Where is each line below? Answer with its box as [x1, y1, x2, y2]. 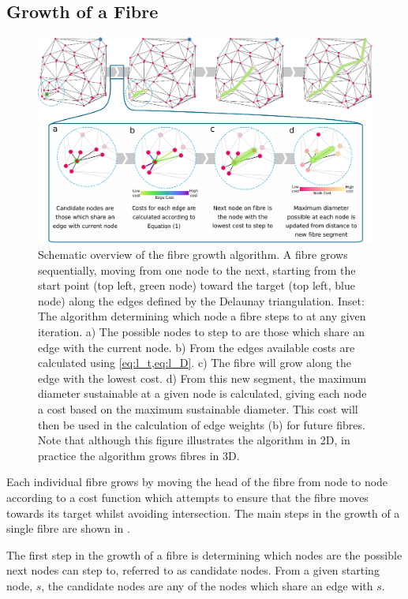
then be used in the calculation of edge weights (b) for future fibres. [38, 416, 365, 432]
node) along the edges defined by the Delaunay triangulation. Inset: [38, 292, 365, 309]
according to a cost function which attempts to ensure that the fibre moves [6, 489, 369, 505]
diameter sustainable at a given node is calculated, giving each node [38, 385, 367, 402]
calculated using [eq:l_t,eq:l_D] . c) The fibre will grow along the [38, 354, 352, 371]
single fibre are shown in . [6, 520, 130, 537]
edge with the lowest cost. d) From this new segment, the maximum [38, 369, 367, 386]
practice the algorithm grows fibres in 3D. [38, 447, 240, 463]
